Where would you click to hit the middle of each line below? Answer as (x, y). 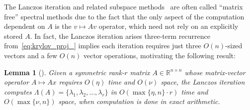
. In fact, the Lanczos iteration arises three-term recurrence (120, 36)
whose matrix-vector (215, 72)
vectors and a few (31, 55)
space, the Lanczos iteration (203, 82)
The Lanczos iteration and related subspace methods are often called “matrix (124, 6)
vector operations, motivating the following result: (159, 55)
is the (63, 26)
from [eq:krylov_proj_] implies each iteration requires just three (103, 46)
